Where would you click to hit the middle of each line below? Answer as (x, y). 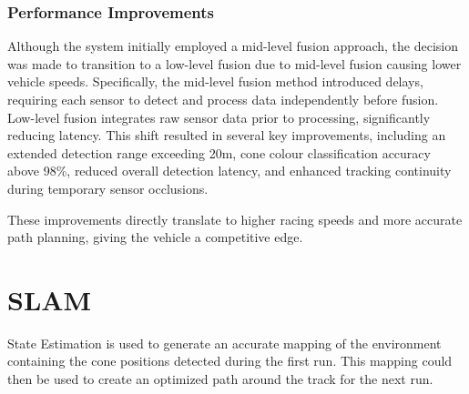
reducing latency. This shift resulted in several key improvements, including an (227, 135)
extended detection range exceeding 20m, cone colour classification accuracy (219, 152)
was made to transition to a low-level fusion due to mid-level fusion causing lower (234, 63)
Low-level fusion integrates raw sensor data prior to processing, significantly (219, 117)
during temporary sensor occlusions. (108, 188)
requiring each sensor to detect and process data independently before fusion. (223, 99)
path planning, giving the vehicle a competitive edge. (155, 237)
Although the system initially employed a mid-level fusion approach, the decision (233, 46)
